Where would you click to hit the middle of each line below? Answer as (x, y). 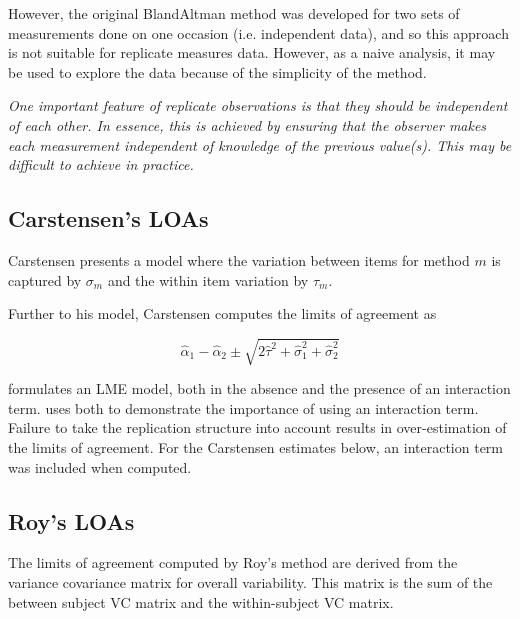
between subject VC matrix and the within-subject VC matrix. (201, 601)
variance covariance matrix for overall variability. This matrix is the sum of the (250, 582)
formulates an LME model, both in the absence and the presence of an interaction (259, 388)
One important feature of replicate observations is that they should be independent (258, 105)
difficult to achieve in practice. (101, 164)
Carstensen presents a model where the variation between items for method (239, 259)
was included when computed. (100, 466)
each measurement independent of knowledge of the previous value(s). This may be (260, 144)
